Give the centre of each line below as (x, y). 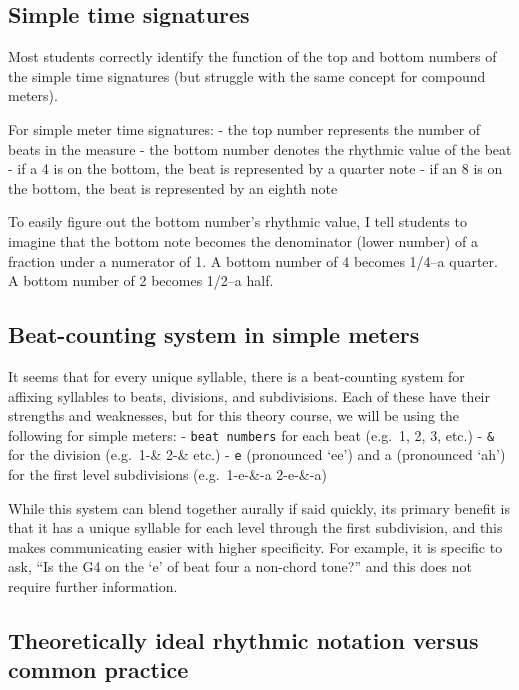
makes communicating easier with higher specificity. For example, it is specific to (255, 546)
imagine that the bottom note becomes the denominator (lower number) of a (243, 240)
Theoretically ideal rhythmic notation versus (243, 639)
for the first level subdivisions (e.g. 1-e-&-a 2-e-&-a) (167, 474)
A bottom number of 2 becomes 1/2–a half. (141, 280)
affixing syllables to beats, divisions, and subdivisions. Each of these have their (249, 395)
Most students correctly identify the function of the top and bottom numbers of (252, 56)
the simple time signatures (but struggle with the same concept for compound (247, 75)
